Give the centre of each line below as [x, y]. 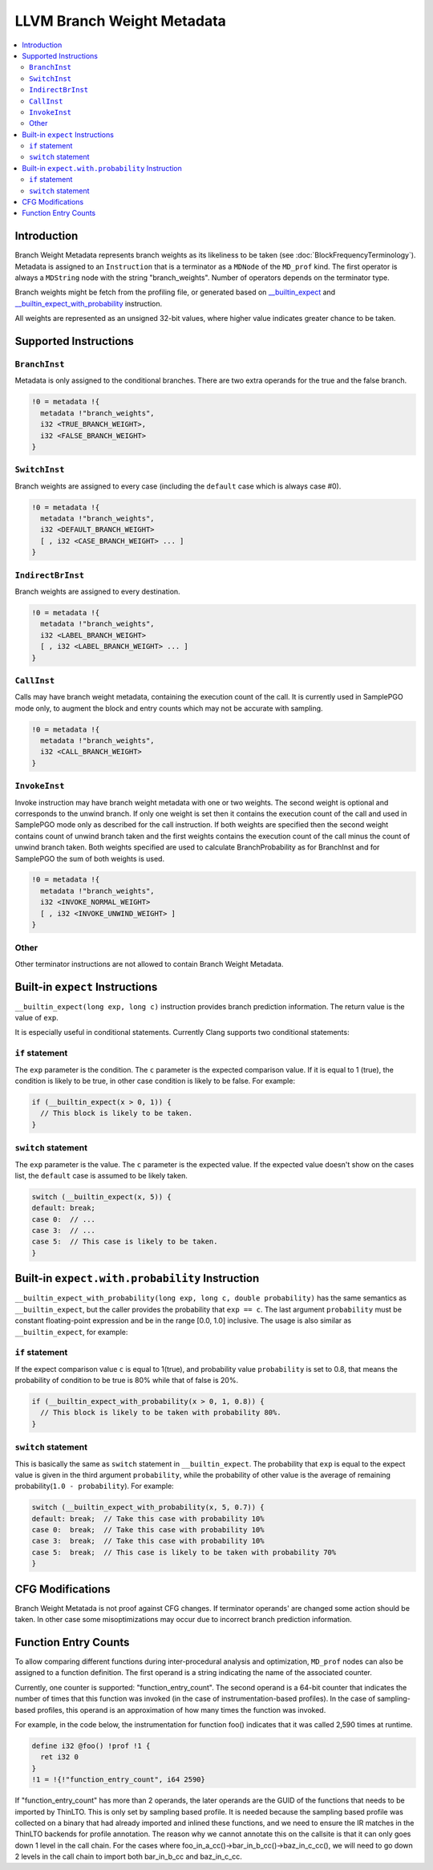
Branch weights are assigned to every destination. [97, 591]
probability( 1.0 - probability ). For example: [94, 1486]
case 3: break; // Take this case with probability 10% [148, 1541]
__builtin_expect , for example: [71, 1332]
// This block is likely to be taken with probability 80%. [161, 1413]
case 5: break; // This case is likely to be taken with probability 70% [184, 1552]
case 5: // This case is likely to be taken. [125, 1242]
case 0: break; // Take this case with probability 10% [148, 1530]
